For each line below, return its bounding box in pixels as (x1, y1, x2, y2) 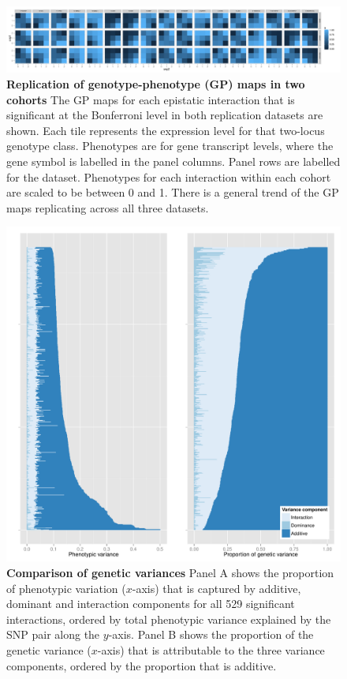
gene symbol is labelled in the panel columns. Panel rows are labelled (6, 153, 341, 170)
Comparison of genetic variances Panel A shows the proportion (6, 565, 334, 580)
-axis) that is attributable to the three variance (97, 641, 325, 658)
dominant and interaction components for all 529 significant (6, 595, 295, 612)
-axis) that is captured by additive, (132, 580, 301, 596)
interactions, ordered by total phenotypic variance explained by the (6, 610, 331, 627)
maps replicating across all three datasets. (6, 199, 209, 216)
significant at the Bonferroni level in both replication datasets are (6, 107, 323, 123)
